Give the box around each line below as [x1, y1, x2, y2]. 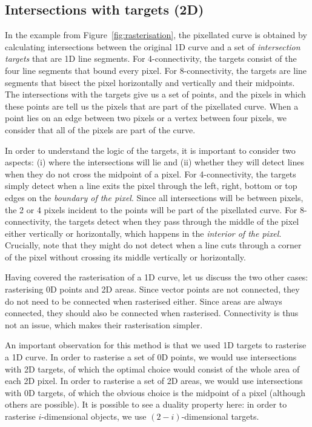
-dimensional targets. [181, 410, 259, 423]
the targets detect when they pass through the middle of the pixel [54, 215, 299, 228]
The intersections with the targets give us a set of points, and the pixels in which [5, 88, 306, 101]
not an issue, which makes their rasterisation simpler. [5, 318, 203, 331]
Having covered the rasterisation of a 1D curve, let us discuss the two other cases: [5, 271, 308, 283]
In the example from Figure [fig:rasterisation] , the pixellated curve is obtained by [5, 28, 307, 41]
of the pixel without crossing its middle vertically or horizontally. [5, 250, 246, 263]
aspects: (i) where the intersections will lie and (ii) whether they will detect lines [5, 156, 304, 168]
